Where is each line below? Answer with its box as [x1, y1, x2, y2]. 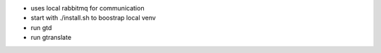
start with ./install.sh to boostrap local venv [30, 14, 157, 22]
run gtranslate [30, 33, 72, 42]
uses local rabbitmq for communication [30, 4, 145, 12]
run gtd [30, 23, 52, 31]
